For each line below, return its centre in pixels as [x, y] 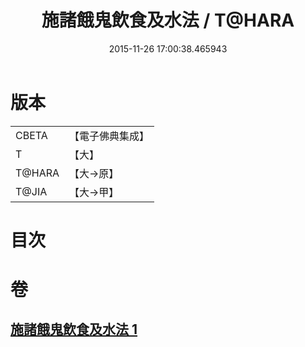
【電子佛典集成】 [109, 136]
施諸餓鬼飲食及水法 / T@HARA [168, 20]
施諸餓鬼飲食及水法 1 [74, 329]
